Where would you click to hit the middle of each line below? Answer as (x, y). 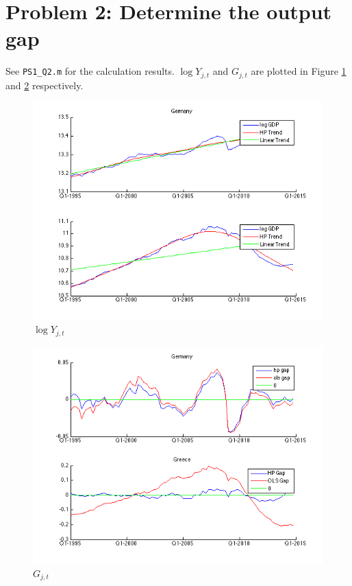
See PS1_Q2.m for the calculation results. (90, 71)
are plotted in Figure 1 (299, 71)
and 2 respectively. (45, 85)
